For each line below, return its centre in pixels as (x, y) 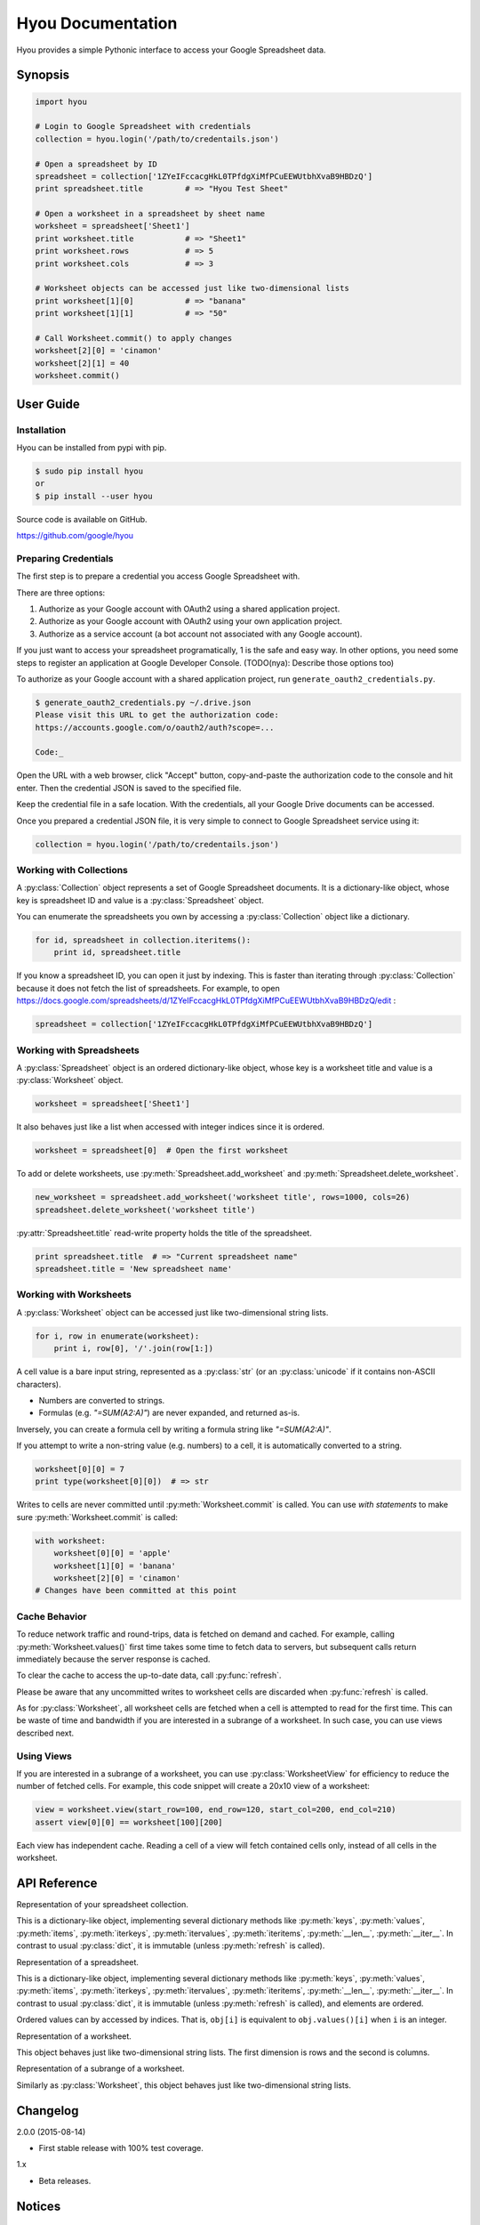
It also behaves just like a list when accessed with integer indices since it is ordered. (170, 1127)
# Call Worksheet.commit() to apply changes (134, 338)
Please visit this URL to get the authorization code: (157, 715)
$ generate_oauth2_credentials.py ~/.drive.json (143, 702)
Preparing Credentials (65, 558)
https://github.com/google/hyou (75, 536)
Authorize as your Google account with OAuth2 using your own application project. (190, 621)
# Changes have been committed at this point (136, 1590)
